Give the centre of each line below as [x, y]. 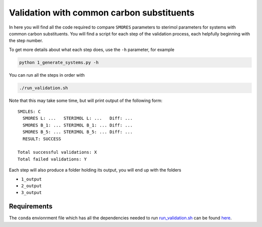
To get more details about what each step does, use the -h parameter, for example [92, 49]
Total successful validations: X [57, 152]
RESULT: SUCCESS [42, 139]
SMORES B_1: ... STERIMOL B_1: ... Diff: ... [78, 125]
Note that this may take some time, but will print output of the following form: [86, 100]
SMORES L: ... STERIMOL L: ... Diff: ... [78, 118]
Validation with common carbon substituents [102, 13]
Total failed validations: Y [52, 159]
